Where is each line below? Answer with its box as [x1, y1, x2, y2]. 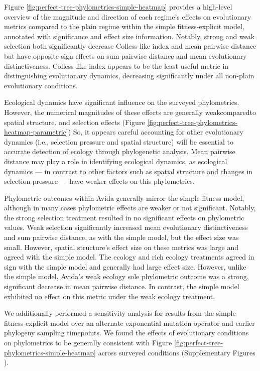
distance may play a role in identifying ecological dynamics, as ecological [4, 156, 227, 166]
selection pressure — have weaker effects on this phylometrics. [4, 176, 195, 186]
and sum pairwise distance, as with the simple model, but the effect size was [4, 232, 239, 242]
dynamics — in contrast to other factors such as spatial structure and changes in [4, 166, 253, 176]
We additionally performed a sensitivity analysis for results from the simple [4, 308, 236, 318]
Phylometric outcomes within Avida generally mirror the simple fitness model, [4, 192, 244, 203]
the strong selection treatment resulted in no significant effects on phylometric [4, 212, 244, 222]
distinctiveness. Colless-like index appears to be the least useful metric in [4, 60, 229, 71]
